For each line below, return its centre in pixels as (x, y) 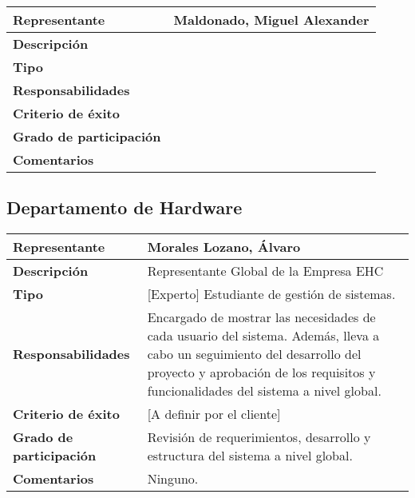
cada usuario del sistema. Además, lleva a (263, 336)
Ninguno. (173, 479)
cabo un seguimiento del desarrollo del (254, 354)
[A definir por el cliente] (214, 414)
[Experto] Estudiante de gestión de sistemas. (271, 294)
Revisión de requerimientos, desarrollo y (259, 437)
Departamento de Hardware (125, 207)
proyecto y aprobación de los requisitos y (261, 373)
